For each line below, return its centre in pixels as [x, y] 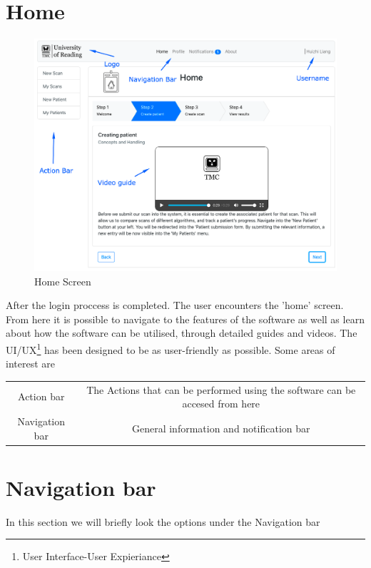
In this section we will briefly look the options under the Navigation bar [163, 521]
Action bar [41, 396]
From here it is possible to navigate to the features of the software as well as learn [185, 319]
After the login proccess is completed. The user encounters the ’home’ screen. [175, 305]
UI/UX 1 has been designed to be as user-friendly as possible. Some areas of [171, 348]
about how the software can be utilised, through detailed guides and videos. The [182, 333]
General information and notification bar [221, 428]
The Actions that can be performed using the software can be [221, 389]
